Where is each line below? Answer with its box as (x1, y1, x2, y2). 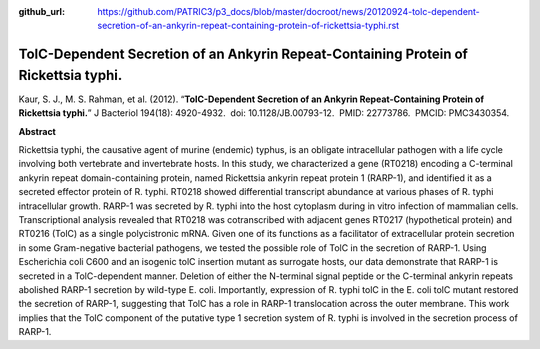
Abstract (18, 125, 57, 137)
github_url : (18, 6, 65, 17)
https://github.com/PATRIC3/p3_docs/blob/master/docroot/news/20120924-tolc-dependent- (97, 6, 480, 17)
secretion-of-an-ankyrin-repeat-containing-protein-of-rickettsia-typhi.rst (97, 20, 400, 32)
